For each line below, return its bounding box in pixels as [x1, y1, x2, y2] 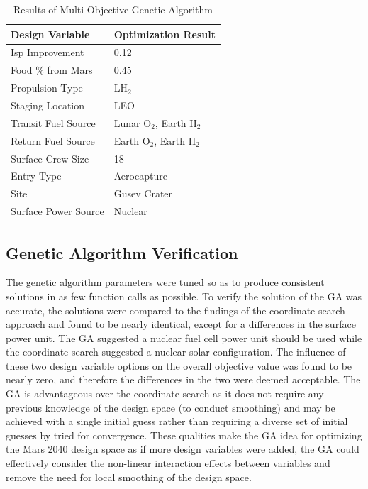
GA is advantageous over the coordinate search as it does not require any [6, 386, 324, 401]
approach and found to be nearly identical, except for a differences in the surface [6, 317, 356, 331]
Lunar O [113, 115, 152, 130]
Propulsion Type [11, 80, 83, 95]
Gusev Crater [113, 186, 173, 201]
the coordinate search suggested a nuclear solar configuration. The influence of [6, 344, 346, 359]
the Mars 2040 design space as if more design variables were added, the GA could [6, 441, 359, 456]
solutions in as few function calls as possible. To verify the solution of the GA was [6, 288, 362, 303]
